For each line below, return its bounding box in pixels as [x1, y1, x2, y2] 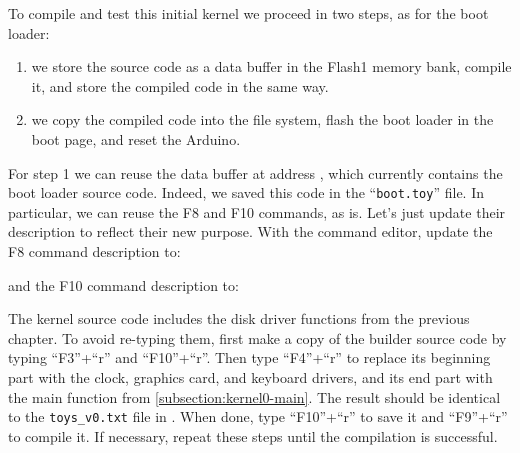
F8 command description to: [8, 241, 181, 261]
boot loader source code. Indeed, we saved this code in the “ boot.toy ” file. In [8, 182, 485, 203]
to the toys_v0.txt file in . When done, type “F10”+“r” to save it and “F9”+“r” [8, 406, 508, 427]
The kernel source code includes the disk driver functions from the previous [8, 308, 470, 329]
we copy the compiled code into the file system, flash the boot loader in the [31, 109, 494, 130]
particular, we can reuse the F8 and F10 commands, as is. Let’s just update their [8, 201, 506, 222]
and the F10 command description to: [8, 274, 239, 295]
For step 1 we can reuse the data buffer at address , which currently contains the [8, 162, 503, 183]
